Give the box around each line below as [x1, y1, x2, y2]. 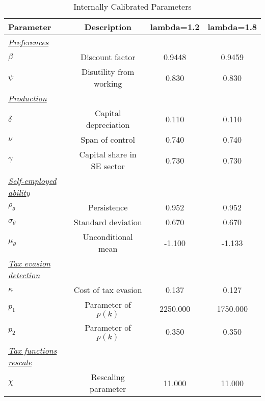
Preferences [8, 36, 49, 48]
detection [8, 269, 40, 281]
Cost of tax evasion [73, 284, 142, 296]
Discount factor [80, 51, 136, 63]
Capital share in [79, 148, 137, 160]
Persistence [88, 201, 128, 213]
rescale [8, 356, 32, 368]
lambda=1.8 [207, 21, 257, 33]
